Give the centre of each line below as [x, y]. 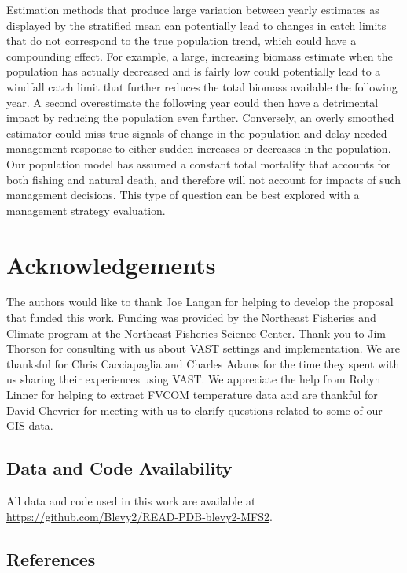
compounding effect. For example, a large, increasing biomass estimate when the [200, 55]
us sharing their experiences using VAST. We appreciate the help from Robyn [194, 379]
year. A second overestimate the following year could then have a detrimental [192, 102]
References [51, 558]
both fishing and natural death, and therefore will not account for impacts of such [204, 179]
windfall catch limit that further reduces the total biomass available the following [202, 86]
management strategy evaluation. [86, 210]
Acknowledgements [111, 264]
